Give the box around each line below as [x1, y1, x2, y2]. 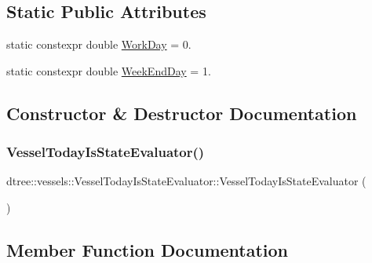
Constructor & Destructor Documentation [6, 100, 357, 125]
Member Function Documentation [6, 237, 289, 261]
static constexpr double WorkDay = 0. [6, 36, 191, 53]
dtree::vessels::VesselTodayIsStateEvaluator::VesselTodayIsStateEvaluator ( [6, 173, 367, 189]
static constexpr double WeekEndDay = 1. [6, 62, 211, 79]
